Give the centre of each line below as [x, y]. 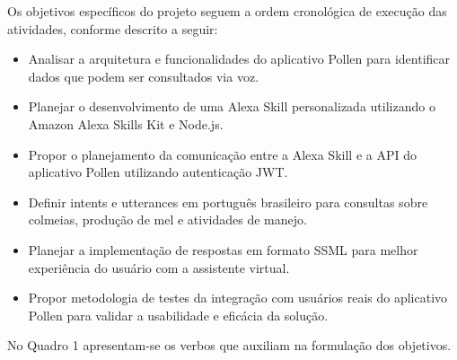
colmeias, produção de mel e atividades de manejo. [167, 220]
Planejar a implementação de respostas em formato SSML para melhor [223, 249]
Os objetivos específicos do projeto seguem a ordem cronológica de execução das [227, 11]
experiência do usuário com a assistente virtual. [159, 267]
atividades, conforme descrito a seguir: [113, 28]
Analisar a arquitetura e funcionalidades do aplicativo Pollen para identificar [239, 59]
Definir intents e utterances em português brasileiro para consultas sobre [228, 202]
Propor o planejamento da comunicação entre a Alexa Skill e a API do [222, 154]
